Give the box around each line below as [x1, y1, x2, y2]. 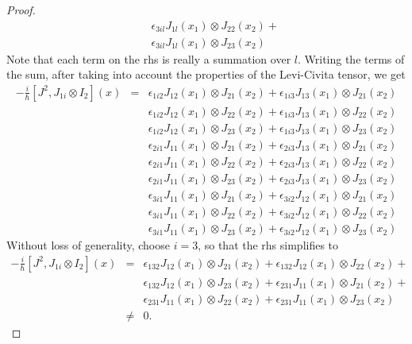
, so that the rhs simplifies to [198, 237, 339, 253]
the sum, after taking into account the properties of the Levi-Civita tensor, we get [6, 66, 406, 83]
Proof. [6, 2, 36, 17]
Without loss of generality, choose [6, 237, 170, 253]
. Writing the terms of [297, 50, 405, 67]
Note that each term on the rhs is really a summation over [6, 50, 291, 67]
